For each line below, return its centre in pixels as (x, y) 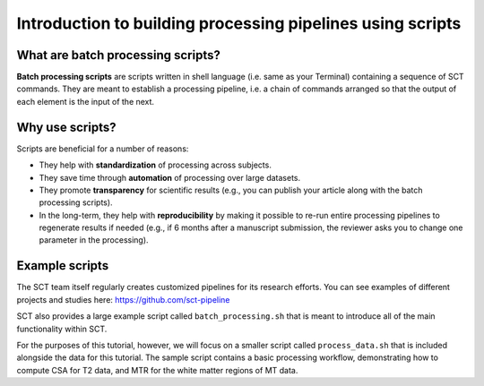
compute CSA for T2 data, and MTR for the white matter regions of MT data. (157, 370)
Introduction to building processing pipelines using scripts (239, 23)
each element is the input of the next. (86, 101)
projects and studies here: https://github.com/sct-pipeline (123, 299)
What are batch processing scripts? (119, 55)
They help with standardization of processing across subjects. (156, 165)
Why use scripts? (66, 127)
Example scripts (63, 266)
